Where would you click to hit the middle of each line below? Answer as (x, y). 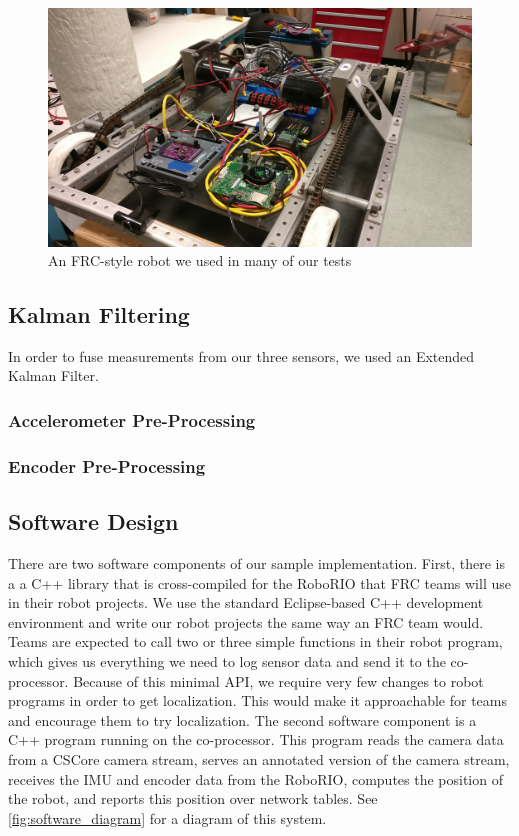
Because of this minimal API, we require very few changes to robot (278, 680)
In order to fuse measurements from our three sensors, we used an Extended (241, 355)
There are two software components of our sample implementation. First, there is (256, 562)
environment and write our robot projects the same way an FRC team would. (246, 621)
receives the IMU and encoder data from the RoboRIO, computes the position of (255, 778)
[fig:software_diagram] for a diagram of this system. (167, 817)
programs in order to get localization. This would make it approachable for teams (258, 700)
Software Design (93, 521)
